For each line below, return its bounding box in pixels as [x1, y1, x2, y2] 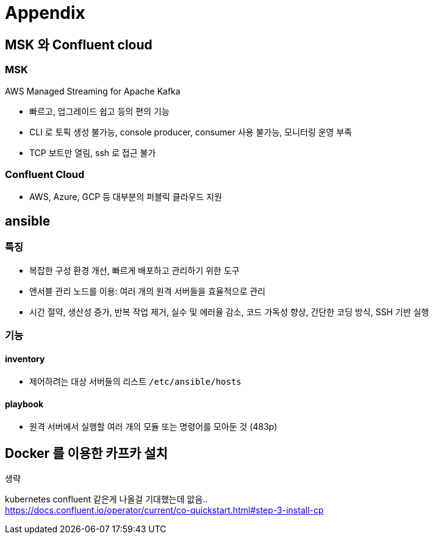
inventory [5, 353, 45, 364]
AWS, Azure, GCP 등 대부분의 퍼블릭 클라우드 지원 [29, 191, 223, 202]
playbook [5, 398, 44, 409]
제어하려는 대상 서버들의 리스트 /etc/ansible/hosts [29, 376, 242, 387]
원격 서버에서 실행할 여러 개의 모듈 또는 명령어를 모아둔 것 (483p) [29, 421, 277, 432]
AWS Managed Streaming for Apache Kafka [5, 85, 181, 96]
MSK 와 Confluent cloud [5, 37, 152, 52]
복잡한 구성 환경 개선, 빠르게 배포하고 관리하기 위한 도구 [29, 265, 240, 276]
